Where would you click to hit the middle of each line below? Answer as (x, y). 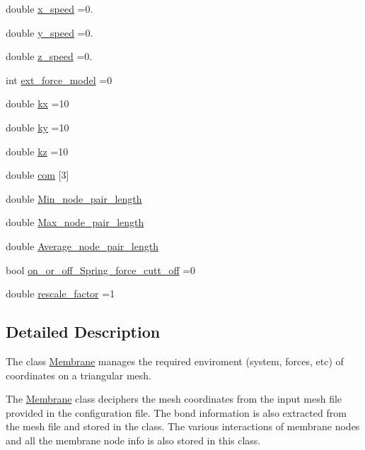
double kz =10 (37, 151)
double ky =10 (37, 127)
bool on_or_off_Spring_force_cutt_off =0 (101, 270)
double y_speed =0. (50, 32)
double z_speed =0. (49, 56)
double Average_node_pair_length (82, 245)
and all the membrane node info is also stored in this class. (133, 440)
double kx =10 (37, 103)
